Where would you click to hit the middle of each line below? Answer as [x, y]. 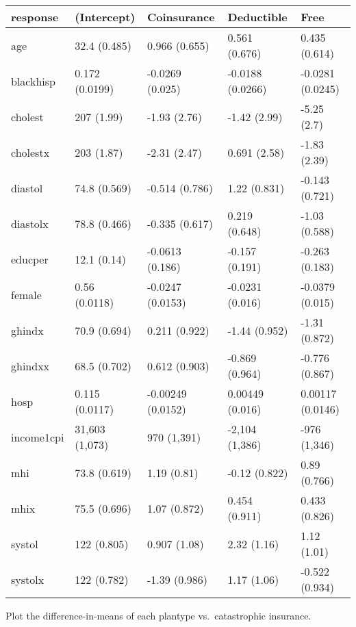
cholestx [30, 152]
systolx [28, 579]
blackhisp [33, 81]
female [26, 294]
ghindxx [30, 366]
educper [30, 259]
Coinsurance [181, 17]
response [35, 17]
